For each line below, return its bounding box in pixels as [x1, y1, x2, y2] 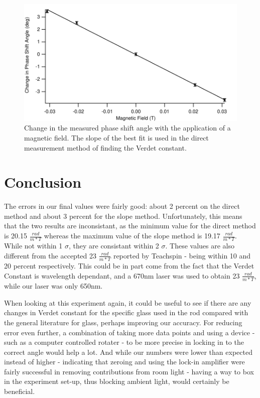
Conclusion [4, 172, 82, 192]
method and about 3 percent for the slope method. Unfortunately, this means [4, 210, 242, 221]
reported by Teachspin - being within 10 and [113, 250, 251, 260]
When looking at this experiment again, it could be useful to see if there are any [4, 297, 251, 308]
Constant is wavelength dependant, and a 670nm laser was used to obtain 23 [4, 270, 240, 281]
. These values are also [165, 240, 235, 251]
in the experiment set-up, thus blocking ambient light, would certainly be [4, 376, 229, 386]
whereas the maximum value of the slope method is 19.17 [44, 230, 220, 240]
